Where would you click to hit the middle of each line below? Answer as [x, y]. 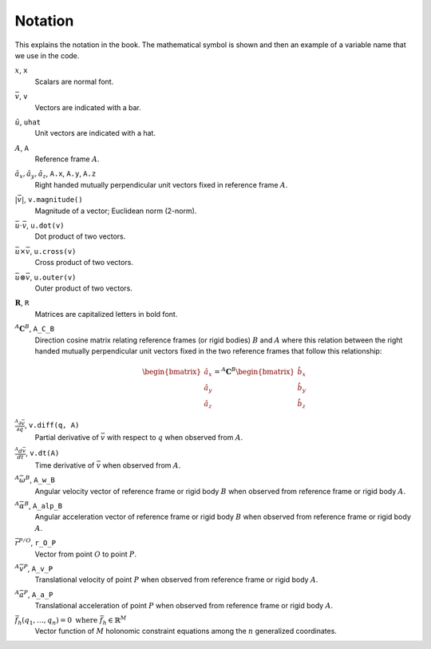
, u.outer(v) [53, 277]
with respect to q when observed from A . [175, 437]
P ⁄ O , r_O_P [37, 542]
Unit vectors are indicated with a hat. [95, 133]
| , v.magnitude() [52, 200]
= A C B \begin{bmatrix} [255, 371]
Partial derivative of [67, 437]
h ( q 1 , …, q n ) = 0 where [57, 621]
